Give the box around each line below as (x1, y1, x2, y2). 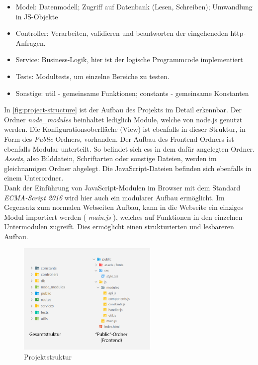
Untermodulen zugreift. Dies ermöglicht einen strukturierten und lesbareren (4, 221, 234, 232)
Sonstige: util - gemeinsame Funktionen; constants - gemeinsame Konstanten (15, 88, 249, 98)
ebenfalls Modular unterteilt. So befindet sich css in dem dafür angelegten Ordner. (4, 143, 255, 154)
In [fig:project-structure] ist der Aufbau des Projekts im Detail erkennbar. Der (4, 104, 242, 115)
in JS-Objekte (15, 11, 58, 21)
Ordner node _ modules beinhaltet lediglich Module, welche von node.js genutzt (4, 114, 243, 124)
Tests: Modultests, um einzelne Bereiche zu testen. (15, 71, 170, 81)
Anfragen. (15, 37, 46, 48)
